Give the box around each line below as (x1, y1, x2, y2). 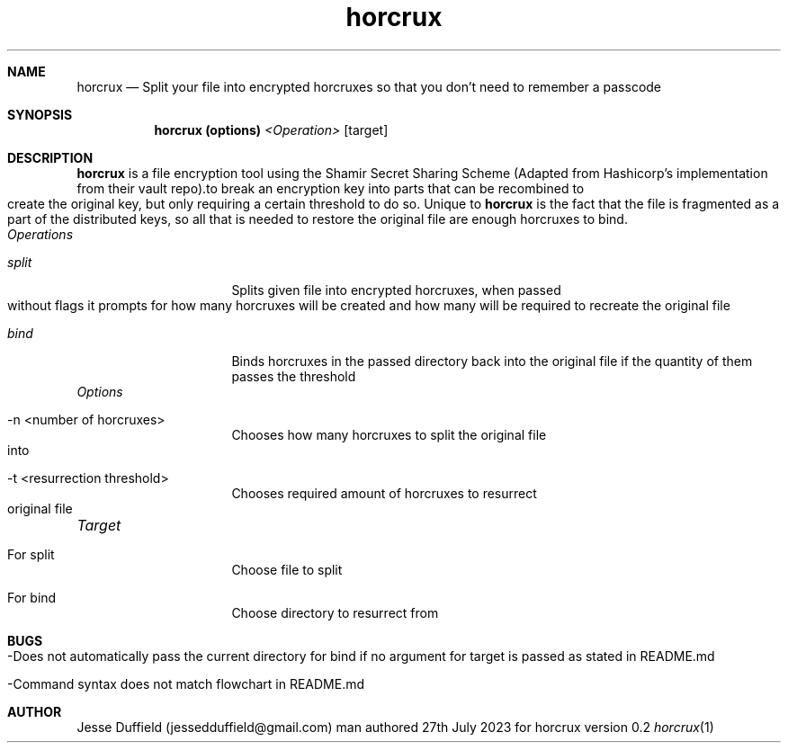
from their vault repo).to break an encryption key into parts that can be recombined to (76, 180, 585, 196)
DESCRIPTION (7, 149, 94, 165)
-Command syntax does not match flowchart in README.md (7, 675, 365, 692)
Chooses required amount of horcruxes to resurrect (231, 485, 537, 501)
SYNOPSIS (7, 106, 73, 122)
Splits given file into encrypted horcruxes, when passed (231, 281, 561, 298)
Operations (7, 226, 74, 242)
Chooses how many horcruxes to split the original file (231, 426, 547, 442)
